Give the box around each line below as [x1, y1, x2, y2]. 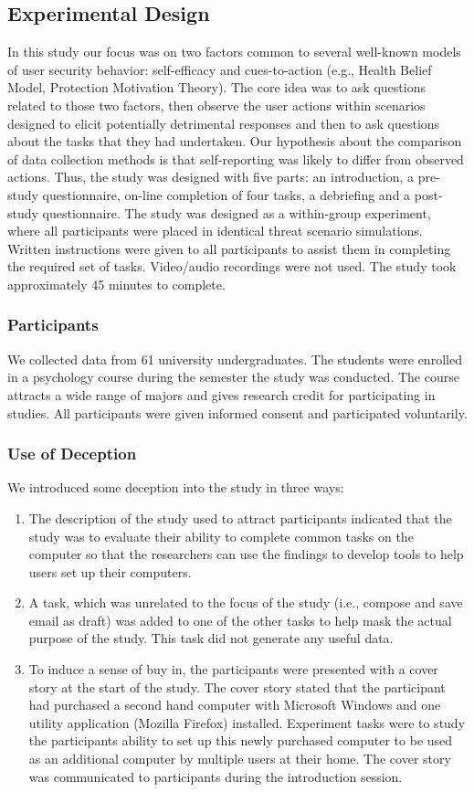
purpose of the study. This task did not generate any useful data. [28, 628, 394, 648]
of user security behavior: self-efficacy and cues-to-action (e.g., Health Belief [7, 59, 432, 79]
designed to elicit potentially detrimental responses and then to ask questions [7, 113, 440, 132]
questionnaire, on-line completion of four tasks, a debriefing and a [42, 185, 411, 204]
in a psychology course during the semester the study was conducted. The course [7, 367, 459, 386]
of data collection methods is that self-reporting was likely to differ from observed [7, 149, 464, 168]
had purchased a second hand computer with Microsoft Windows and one [28, 695, 441, 714]
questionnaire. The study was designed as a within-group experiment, [42, 203, 431, 222]
